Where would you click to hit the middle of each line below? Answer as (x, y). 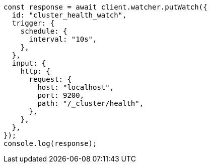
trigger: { (33, 23)
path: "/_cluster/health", (91, 103)
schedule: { (44, 31)
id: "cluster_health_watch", (69, 15)
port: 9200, (61, 95)
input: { (29, 63)
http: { (35, 71)
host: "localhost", (76, 87)
